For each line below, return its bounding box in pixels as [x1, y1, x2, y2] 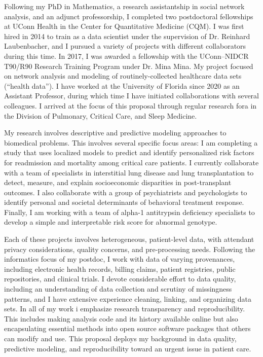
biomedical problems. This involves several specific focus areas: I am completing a [4, 137, 258, 148]
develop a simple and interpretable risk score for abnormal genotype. [4, 217, 217, 227]
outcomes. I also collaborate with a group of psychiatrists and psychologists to [4, 187, 247, 197]
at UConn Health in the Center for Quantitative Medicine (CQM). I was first [4, 21, 244, 31]
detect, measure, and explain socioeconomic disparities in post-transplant [4, 177, 232, 188]
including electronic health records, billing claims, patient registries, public [4, 263, 236, 274]
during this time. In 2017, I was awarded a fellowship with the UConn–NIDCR [4, 50, 249, 61]
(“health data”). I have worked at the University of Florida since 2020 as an [4, 80, 240, 91]
